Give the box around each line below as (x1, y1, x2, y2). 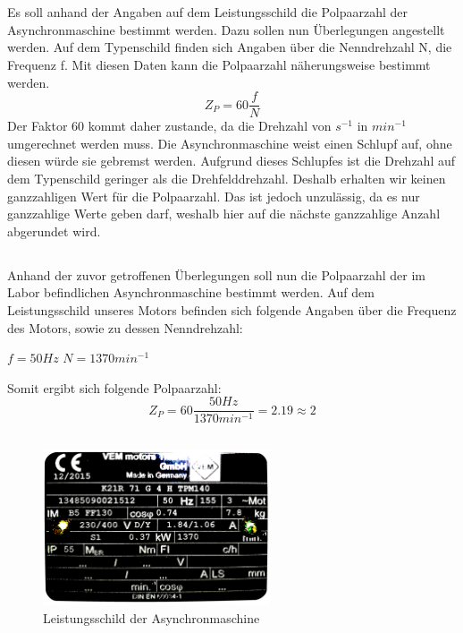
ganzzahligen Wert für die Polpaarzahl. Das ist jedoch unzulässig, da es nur (7, 186, 420, 205)
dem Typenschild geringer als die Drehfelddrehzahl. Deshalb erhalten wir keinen (7, 169, 446, 187)
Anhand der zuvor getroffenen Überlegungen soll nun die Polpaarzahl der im (7, 265, 425, 284)
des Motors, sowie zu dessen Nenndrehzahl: (7, 318, 243, 337)
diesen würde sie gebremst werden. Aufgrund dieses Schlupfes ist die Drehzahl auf (7, 151, 456, 170)
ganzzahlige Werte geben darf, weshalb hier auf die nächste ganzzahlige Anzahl (7, 204, 441, 223)
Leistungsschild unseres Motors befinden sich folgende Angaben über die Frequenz (7, 300, 457, 319)
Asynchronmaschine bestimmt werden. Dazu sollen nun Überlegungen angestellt (7, 20, 445, 38)
